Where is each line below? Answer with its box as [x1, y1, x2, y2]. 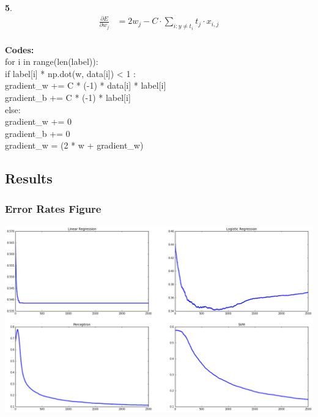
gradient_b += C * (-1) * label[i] [5, 91, 131, 104]
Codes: [5, 43, 34, 56]
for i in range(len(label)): [5, 55, 98, 68]
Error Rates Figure [5, 201, 102, 216]
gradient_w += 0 [5, 115, 72, 128]
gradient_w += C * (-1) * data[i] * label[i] [5, 79, 166, 92]
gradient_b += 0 [5, 127, 70, 139]
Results [5, 169, 53, 188]
